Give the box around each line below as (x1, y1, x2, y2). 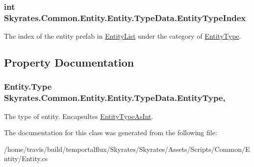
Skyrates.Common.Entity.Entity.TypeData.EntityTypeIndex (4, 11, 246, 24)
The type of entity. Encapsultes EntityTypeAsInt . (4, 111, 153, 121)
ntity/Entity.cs (4, 153, 48, 164)
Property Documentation (4, 55, 134, 70)
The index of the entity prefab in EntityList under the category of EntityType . (4, 31, 241, 41)
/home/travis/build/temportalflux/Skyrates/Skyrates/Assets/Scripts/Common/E (4, 143, 250, 154)
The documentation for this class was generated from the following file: (4, 127, 217, 138)
